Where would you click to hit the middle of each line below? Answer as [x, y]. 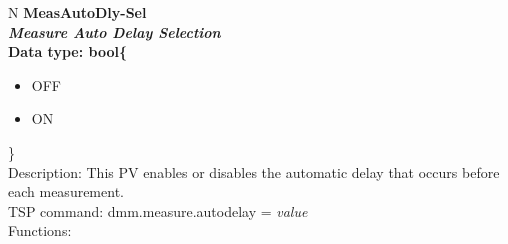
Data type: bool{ [67, 51]
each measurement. [66, 191]
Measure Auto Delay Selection [114, 31]
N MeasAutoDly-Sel [77, 12]
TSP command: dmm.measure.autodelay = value [158, 210]
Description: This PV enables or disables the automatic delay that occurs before [254, 171]
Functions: [40, 230]
